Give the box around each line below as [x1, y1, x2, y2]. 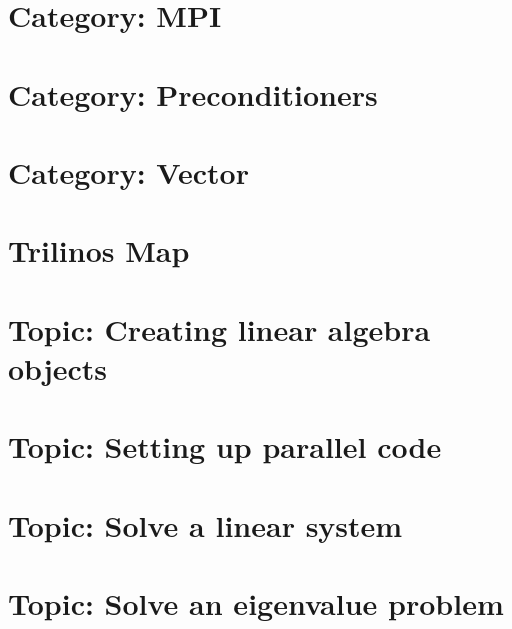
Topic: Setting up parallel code [8, 426, 442, 467]
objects [8, 347, 108, 388]
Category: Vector [8, 151, 249, 192]
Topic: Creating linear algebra [8, 308, 431, 349]
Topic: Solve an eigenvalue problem [8, 583, 504, 623]
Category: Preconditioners [8, 73, 378, 114]
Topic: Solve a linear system [8, 504, 403, 545]
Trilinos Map [8, 230, 190, 271]
